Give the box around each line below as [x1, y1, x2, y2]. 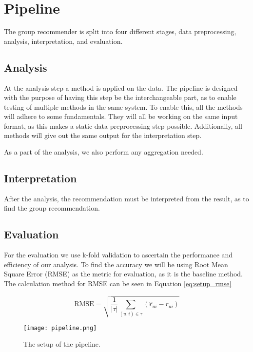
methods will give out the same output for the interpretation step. [4, 130, 202, 140]
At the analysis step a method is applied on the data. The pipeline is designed [4, 82, 238, 93]
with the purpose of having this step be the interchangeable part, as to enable [4, 92, 236, 102]
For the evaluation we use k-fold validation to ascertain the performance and [4, 250, 233, 260]
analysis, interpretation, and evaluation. [4, 36, 123, 46]
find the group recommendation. [4, 203, 100, 213]
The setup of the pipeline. [23, 338, 100, 349]
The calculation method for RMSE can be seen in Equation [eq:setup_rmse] [4, 278, 232, 289]
